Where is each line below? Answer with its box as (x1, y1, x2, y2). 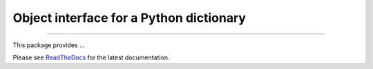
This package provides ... (12, 41, 85, 49)
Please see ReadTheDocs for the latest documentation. (12, 53, 170, 61)
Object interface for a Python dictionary (12, 10, 247, 25)
